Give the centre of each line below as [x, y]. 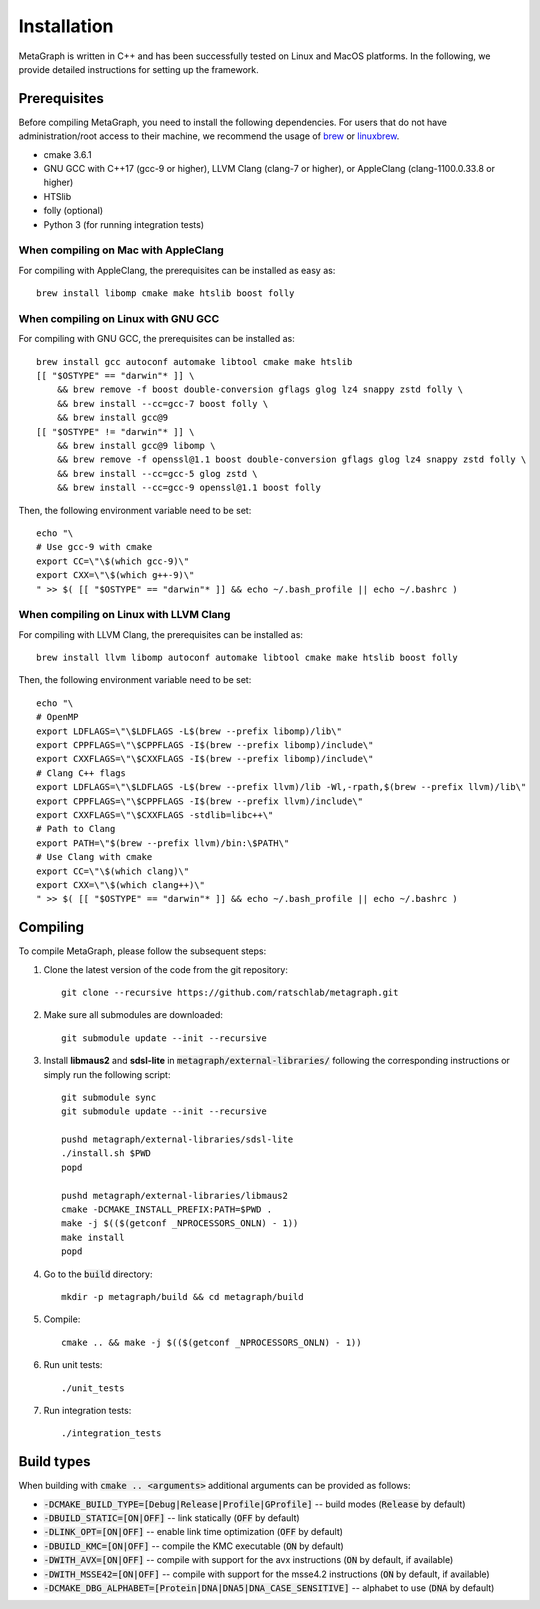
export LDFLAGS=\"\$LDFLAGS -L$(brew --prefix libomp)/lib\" [189, 731]
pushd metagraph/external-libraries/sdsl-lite [177, 1139]
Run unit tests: [73, 1365]
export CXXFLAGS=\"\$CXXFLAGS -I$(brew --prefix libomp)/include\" [205, 759]
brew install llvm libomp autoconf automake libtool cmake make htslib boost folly [247, 658]
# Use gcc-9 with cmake [94, 547]
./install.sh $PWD [106, 1153]
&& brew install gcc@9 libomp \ [136, 445]
